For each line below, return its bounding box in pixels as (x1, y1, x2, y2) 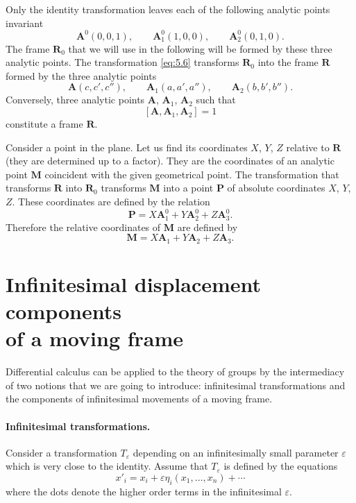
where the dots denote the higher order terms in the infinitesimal (6, 484, 282, 498)
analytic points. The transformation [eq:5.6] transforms (6, 55, 239, 69)
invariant (6, 15, 44, 30)
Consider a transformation (6, 445, 117, 459)
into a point (163, 180, 214, 195)
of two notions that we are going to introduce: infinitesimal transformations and (6, 377, 346, 392)
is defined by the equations (223, 459, 338, 473)
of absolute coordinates (227, 180, 325, 195)
